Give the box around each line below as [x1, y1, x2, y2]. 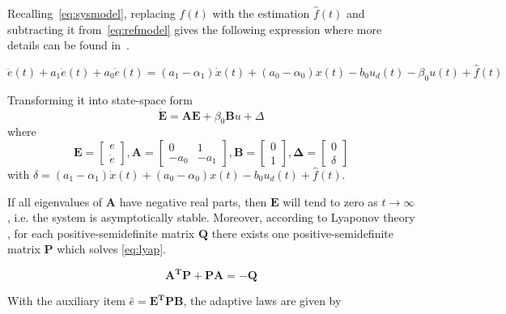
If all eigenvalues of [7, 193, 103, 210]
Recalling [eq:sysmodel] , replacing [7, 5, 176, 21]
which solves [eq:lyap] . [57, 240, 166, 257]
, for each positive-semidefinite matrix [7, 224, 195, 241]
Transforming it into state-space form [7, 91, 193, 108]
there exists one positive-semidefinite [211, 224, 393, 241]
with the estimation [212, 5, 310, 21]
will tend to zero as [283, 193, 378, 210]
